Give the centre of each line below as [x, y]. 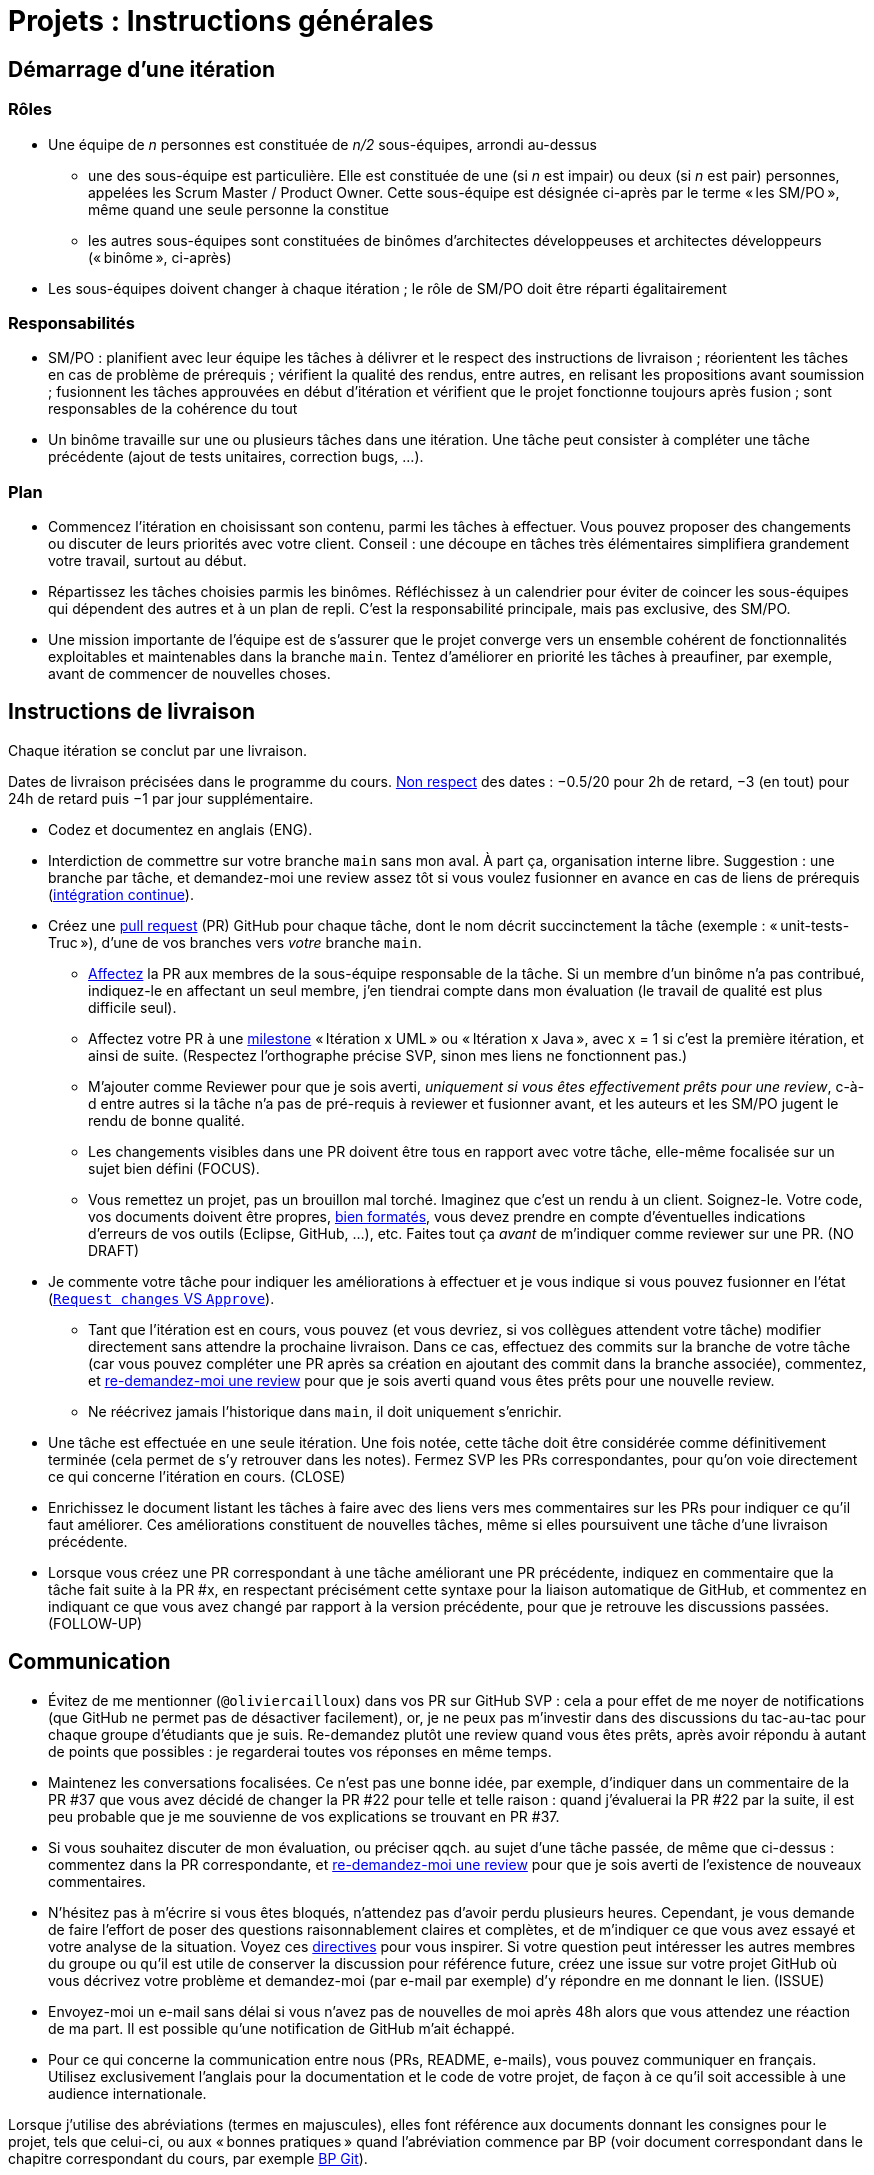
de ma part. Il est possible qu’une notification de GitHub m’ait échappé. [281, 2028]
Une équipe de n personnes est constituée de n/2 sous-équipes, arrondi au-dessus [322, 144]
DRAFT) [114, 1250]
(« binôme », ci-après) [160, 257]
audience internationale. [127, 2093]
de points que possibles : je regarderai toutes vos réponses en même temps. [300, 1751]
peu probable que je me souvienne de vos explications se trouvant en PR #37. [304, 1816]
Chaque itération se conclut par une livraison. [158, 750]
